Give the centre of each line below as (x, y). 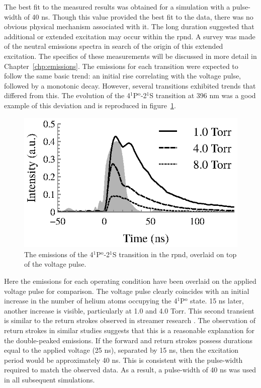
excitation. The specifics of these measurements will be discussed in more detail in (130, 56)
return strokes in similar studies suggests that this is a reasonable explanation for (129, 330)
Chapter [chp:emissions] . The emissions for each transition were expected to (121, 66)
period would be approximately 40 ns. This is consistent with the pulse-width (123, 360)
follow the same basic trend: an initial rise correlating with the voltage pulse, (123, 76)
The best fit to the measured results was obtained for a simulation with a (117, 7)
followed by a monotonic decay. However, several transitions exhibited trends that (130, 85)
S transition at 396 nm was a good (203, 95)
